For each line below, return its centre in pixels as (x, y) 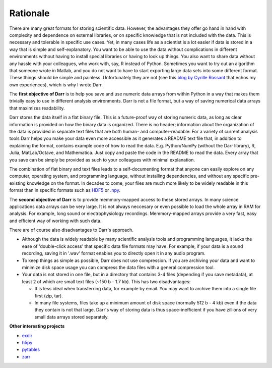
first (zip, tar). (49, 296)
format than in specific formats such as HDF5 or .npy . (65, 190)
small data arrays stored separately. (72, 317)
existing (18, 183)
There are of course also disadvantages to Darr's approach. (71, 230)
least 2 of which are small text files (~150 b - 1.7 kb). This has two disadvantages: (106, 281)
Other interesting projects (37, 326)
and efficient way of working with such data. (55, 221)
